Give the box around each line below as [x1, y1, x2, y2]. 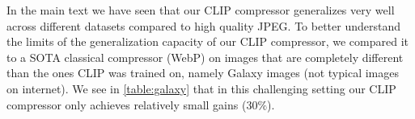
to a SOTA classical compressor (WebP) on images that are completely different [6, 48, 404, 65]
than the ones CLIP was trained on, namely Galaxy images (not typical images [6, 64, 399, 81]
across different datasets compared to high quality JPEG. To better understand [6, 17, 401, 34]
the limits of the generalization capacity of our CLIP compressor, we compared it [6, 33, 409, 50]
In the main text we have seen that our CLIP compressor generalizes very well [6, 2, 395, 18]
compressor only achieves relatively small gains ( [6, 96, 247, 113]
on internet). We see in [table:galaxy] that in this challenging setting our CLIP [6, 80, 396, 96]
